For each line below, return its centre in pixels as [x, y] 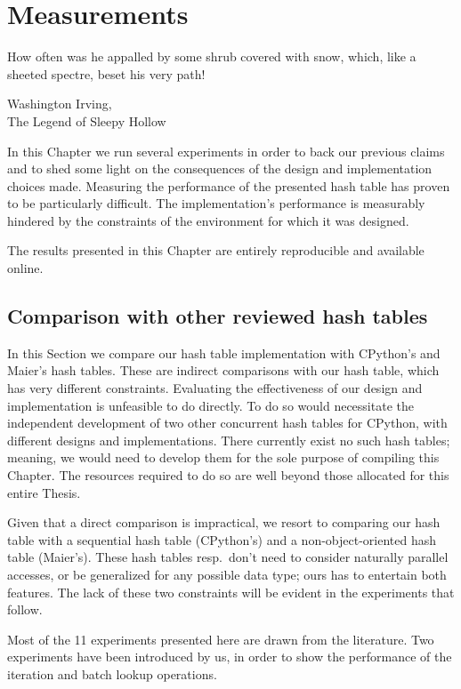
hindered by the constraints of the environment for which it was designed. [208, 220]
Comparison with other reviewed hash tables [218, 316]
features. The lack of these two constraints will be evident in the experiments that [231, 592]
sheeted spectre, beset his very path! [106, 73]
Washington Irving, [60, 104]
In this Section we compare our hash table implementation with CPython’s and [224, 353]
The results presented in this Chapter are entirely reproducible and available [216, 250]
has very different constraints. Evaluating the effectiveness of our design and [215, 388]
